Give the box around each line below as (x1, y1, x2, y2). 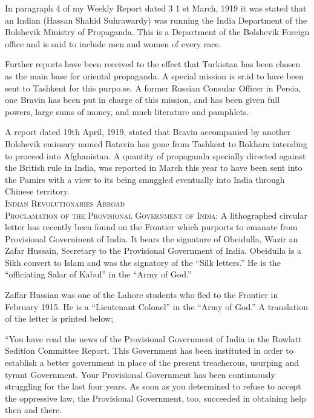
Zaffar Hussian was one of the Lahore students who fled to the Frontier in (5, 288, 278, 301)
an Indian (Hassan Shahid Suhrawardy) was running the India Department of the (5, 13, 307, 26)
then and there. (5, 403, 62, 416)
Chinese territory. (5, 185, 70, 197)
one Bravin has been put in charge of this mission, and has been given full (5, 93, 280, 106)
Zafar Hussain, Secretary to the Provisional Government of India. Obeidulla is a (5, 244, 302, 257)
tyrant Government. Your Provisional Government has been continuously (5, 368, 275, 380)
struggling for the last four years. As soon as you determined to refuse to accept (5, 380, 301, 393)
